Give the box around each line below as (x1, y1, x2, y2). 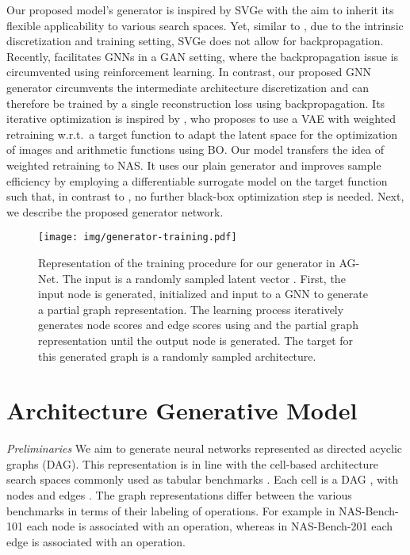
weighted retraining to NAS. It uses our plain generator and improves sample (6, 156, 381, 173)
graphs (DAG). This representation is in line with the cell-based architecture (6, 455, 379, 472)
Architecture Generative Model (6, 394, 358, 427)
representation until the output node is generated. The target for (38, 331, 354, 348)
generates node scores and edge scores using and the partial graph (38, 316, 358, 333)
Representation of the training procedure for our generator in (38, 254, 335, 270)
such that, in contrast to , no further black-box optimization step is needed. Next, (6, 188, 404, 205)
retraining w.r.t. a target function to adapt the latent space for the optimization (6, 125, 398, 142)
